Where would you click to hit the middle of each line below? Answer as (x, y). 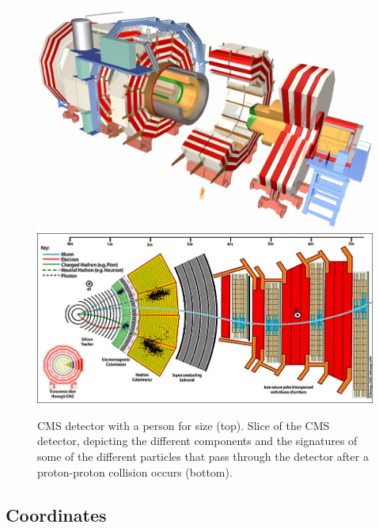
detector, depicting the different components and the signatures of (197, 441)
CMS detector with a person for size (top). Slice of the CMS (184, 425)
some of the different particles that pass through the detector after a (203, 456)
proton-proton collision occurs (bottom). (135, 471)
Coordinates (56, 514)
